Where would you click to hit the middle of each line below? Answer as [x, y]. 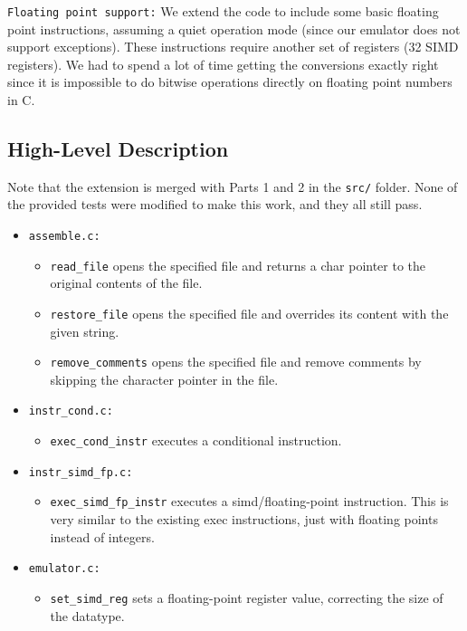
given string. [85, 331]
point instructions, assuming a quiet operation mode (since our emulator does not [234, 29]
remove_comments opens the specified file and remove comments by [236, 362]
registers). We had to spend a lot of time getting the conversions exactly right [223, 64]
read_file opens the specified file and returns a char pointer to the [238, 265]
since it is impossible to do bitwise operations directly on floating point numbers [230, 82]
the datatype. [87, 615]
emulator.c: [64, 569]
